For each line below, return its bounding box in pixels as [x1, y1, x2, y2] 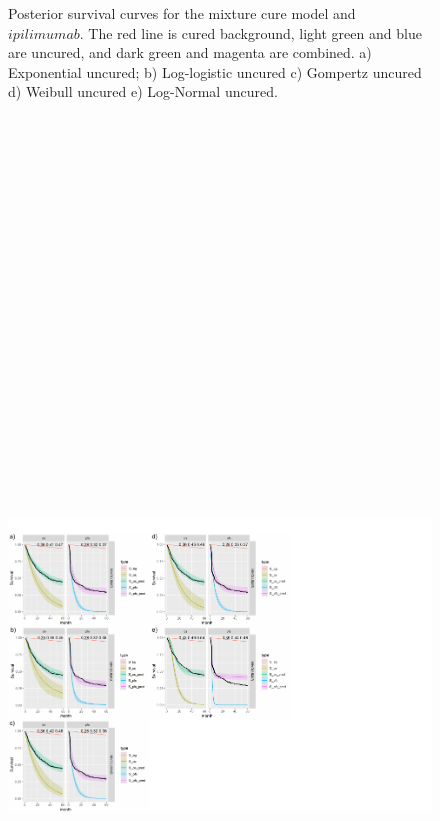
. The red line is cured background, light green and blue [79, 22, 422, 43]
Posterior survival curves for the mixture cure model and [8, 3, 356, 23]
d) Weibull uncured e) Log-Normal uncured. [8, 81, 278, 102]
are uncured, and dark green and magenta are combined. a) [8, 42, 372, 63]
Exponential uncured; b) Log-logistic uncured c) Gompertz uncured [8, 61, 422, 82]
